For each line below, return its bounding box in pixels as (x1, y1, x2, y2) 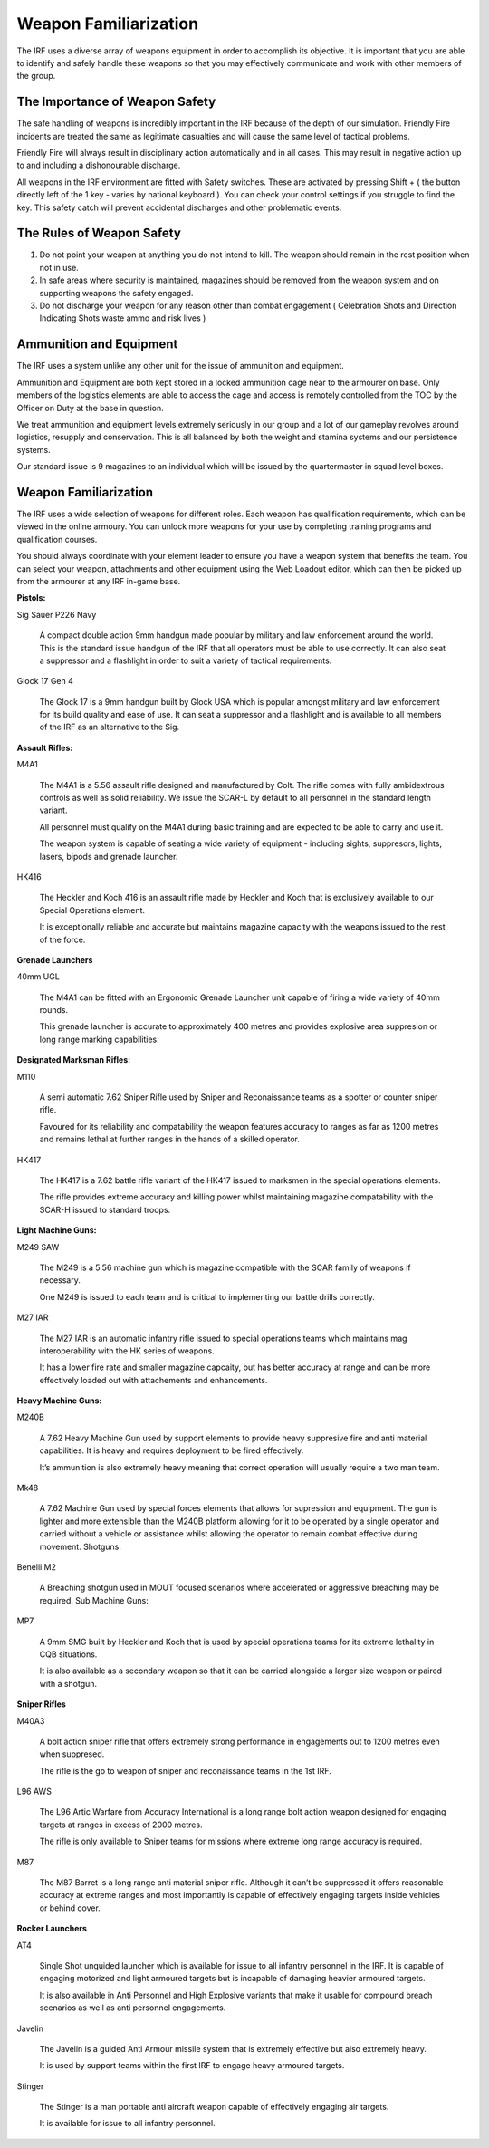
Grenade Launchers (16, 954, 93, 965)
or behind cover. (39, 1902, 101, 1913)
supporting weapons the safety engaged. (39, 287, 194, 298)
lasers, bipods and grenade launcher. (39, 851, 178, 862)
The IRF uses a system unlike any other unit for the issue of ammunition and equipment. (16, 361, 344, 371)
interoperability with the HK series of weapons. (39, 1345, 215, 1356)
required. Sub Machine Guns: (39, 1594, 149, 1605)
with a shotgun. (39, 1678, 98, 1689)
